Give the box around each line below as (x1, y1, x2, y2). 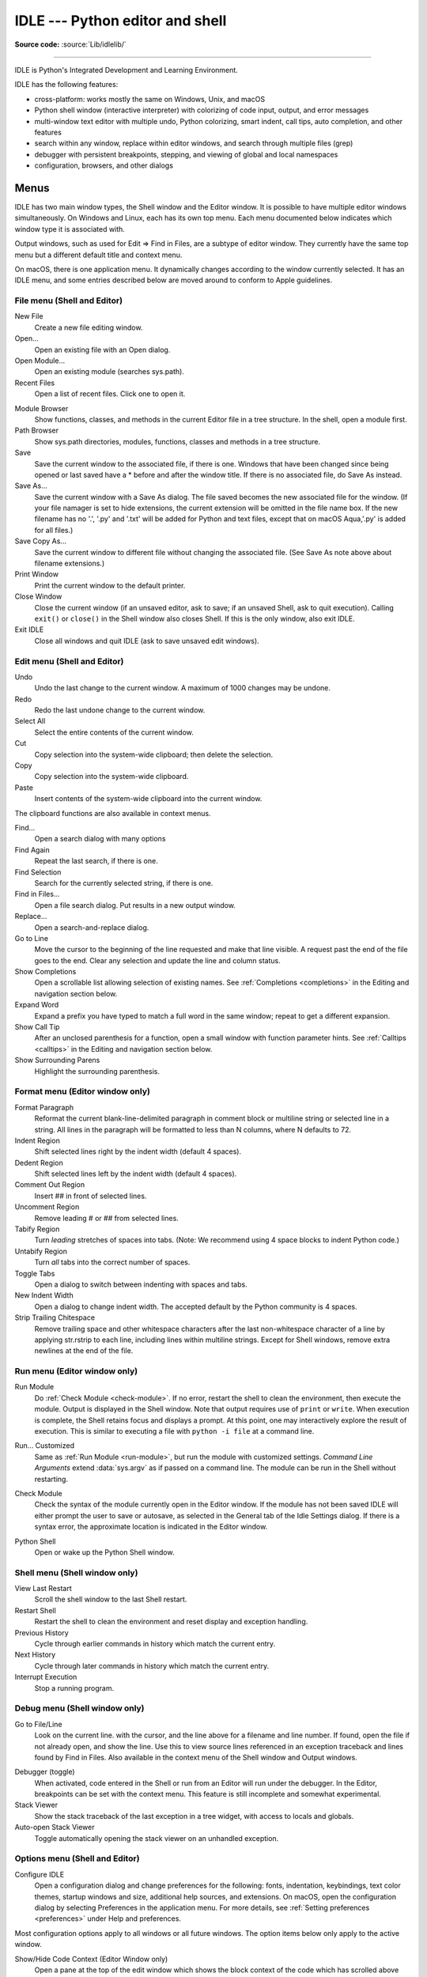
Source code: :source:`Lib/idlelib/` (14, 40, 127, 49)
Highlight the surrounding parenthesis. (34, 1066, 160, 1075)
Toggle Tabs (14, 1268, 55, 1278)
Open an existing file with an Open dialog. (34, 345, 171, 354)
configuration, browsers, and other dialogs (34, 161, 174, 170)
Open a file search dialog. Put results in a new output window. (34, 900, 236, 909)
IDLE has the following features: (14, 80, 119, 89)
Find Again (14, 845, 51, 854)
